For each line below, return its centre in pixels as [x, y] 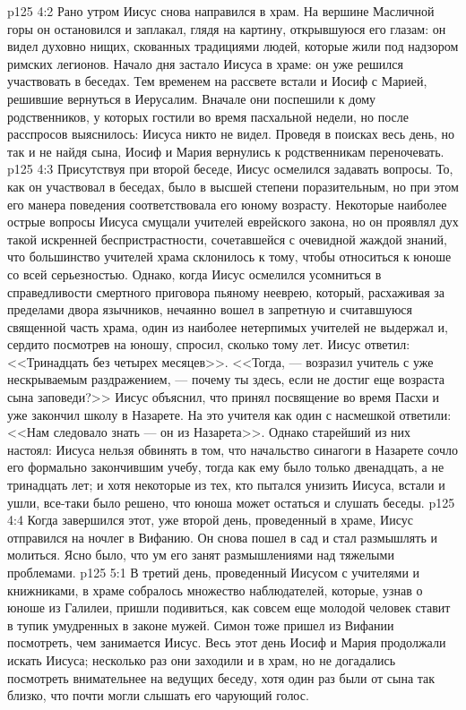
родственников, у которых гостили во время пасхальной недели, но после [208, 116]
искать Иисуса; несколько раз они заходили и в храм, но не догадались [202, 659]
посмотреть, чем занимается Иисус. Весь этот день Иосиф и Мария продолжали [227, 642]
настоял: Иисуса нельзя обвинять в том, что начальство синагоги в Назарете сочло [233, 449]
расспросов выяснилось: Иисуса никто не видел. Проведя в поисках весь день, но [231, 134]
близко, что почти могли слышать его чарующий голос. [158, 695]
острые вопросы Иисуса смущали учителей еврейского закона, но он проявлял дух [233, 222]
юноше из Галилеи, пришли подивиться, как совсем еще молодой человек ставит [229, 607]
